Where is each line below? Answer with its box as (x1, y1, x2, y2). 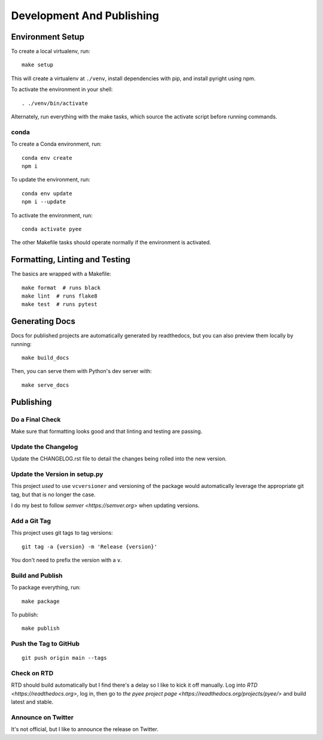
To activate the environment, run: (11, 211, 93, 219)
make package (22, 598, 60, 605)
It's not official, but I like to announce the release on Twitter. (11, 726, 159, 733)
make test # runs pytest (22, 301, 98, 308)
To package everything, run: (11, 584, 81, 591)
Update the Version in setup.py (11, 470, 103, 478)
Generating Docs (11, 316, 76, 326)
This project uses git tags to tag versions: (11, 529, 113, 536)
